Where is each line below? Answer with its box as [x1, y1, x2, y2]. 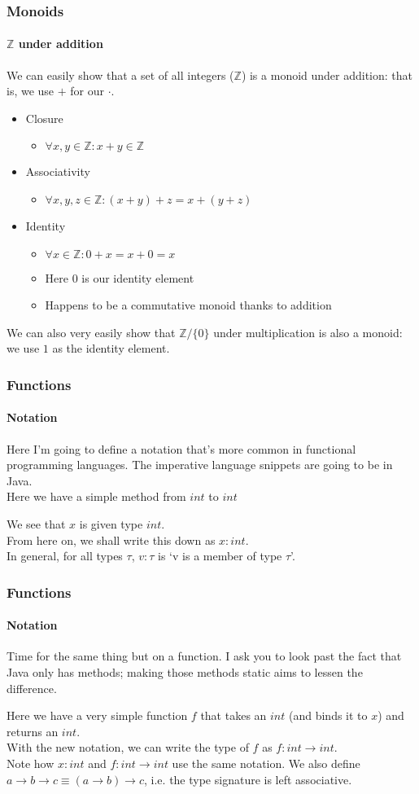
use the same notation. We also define [172, 754, 360, 771]
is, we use [7, 82, 55, 99]
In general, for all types [7, 547, 123, 564]
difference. [7, 679, 57, 696]
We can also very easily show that [7, 323, 176, 340]
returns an [7, 722, 59, 739]
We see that [7, 515, 66, 532]
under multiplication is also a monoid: [213, 323, 403, 340]
